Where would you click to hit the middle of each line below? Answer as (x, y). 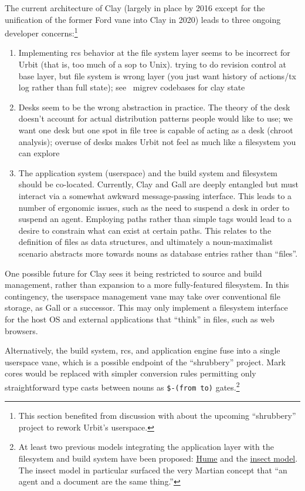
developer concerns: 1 (41, 32)
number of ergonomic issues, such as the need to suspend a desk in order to (154, 207)
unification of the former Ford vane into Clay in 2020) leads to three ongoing (143, 19)
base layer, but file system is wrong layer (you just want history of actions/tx (157, 75)
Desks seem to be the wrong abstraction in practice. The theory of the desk (154, 107)
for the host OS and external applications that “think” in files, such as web (140, 319)
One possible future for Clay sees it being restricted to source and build (133, 273)
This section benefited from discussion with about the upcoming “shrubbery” (157, 416)
